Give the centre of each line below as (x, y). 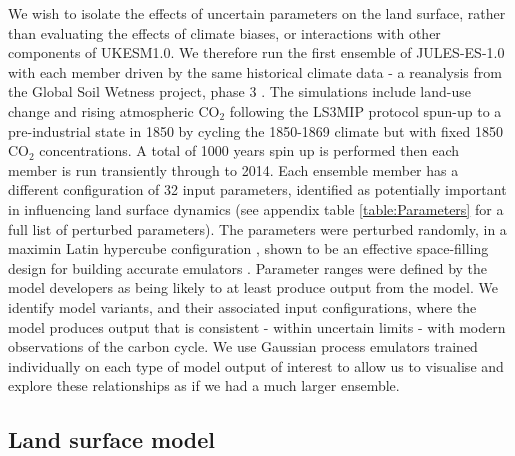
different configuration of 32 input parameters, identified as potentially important (257, 189)
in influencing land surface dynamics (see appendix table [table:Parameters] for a (256, 208)
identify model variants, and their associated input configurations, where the (242, 306)
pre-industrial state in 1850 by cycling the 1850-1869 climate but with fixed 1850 (255, 130)
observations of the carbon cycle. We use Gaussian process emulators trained (243, 346)
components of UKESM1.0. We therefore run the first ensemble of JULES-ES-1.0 (256, 52)
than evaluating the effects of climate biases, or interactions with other (224, 32)
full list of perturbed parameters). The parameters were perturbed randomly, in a (257, 228)
